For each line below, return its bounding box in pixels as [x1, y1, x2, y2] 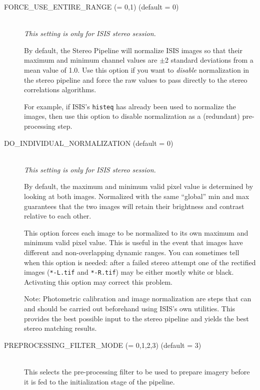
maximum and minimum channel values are [24, 55, 157, 65]
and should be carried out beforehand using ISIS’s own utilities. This [24, 303, 235, 313]
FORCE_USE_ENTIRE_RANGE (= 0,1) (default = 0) [4, 2, 179, 12]
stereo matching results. [24, 323, 97, 333]
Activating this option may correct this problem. [24, 276, 172, 287]
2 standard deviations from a [165, 55, 253, 65]
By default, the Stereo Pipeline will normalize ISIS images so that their [24, 45, 242, 55]
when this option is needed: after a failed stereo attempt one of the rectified [24, 257, 256, 267]
